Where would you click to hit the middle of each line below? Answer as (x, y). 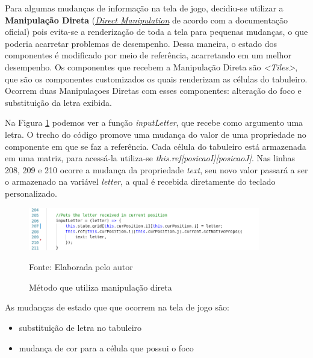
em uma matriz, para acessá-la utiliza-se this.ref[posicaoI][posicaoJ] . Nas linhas (150, 158)
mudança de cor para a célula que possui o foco (106, 347)
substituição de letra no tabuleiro (80, 327)
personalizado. (31, 193)
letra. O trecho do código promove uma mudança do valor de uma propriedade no (156, 134)
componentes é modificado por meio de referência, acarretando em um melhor (148, 55)
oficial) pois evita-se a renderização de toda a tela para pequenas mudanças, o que (156, 32)
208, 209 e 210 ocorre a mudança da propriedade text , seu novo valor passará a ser (156, 169)
